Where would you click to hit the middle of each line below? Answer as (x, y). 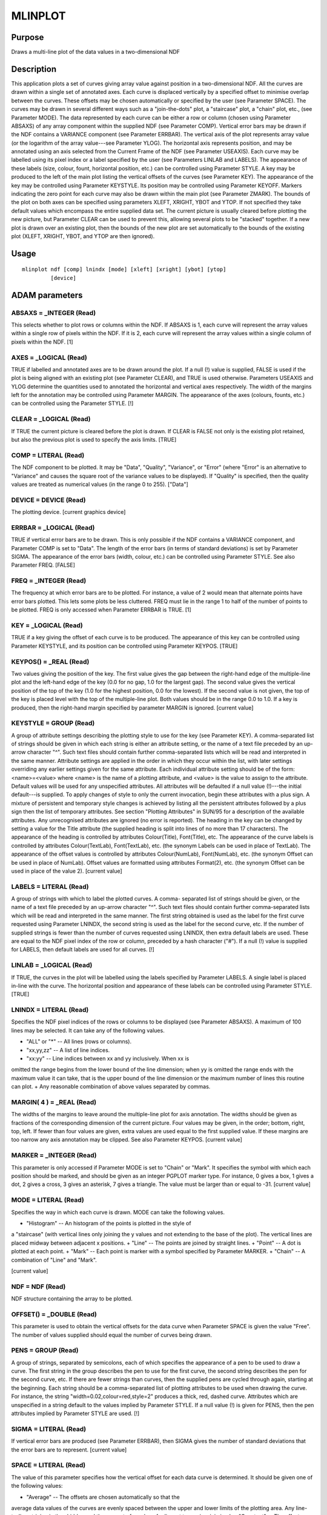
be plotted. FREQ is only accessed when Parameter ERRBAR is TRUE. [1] (101, 610)
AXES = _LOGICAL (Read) (49, 358)
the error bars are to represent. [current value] (69, 1450)
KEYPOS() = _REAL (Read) (50, 662)
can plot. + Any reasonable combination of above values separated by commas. (111, 1087)
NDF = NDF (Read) (38, 1287)
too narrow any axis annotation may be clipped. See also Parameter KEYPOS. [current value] (127, 1140)
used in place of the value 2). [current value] (67, 871)
